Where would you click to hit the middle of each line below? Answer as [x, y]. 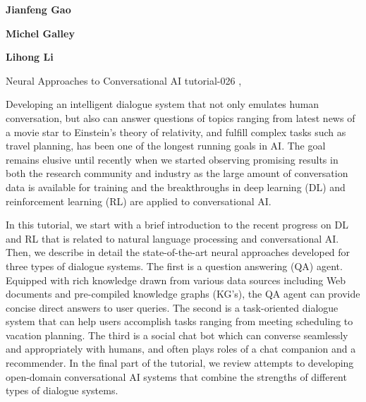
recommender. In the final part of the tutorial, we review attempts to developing [180, 363]
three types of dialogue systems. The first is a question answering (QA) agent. [174, 266]
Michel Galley [40, 33]
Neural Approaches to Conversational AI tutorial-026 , [124, 80]
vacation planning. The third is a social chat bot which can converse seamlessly [177, 335]
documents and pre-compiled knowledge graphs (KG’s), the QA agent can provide [183, 294]
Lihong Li [30, 57]
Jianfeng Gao [38, 9]
